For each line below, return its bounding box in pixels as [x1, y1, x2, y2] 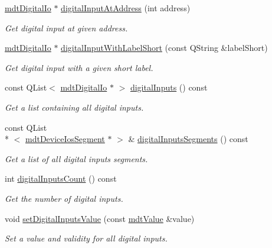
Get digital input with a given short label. [5, 61, 153, 73]
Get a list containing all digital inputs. [5, 101, 144, 113]
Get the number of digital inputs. [5, 192, 123, 204]
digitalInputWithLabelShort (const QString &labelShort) [61, 41, 268, 54]
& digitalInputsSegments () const [128, 133, 248, 145]
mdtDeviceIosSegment [25, 133, 105, 145]
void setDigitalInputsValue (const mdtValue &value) [5, 212, 195, 224]
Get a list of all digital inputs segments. [5, 152, 148, 165]
